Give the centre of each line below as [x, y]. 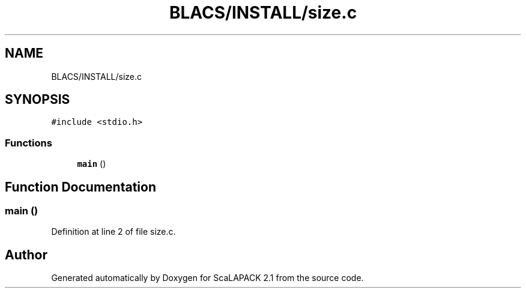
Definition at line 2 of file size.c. [113, 232]
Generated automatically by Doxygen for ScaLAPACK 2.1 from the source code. [207, 278]
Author [26, 255]
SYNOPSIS [38, 100]
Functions [29, 143]
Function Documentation [80, 187]
